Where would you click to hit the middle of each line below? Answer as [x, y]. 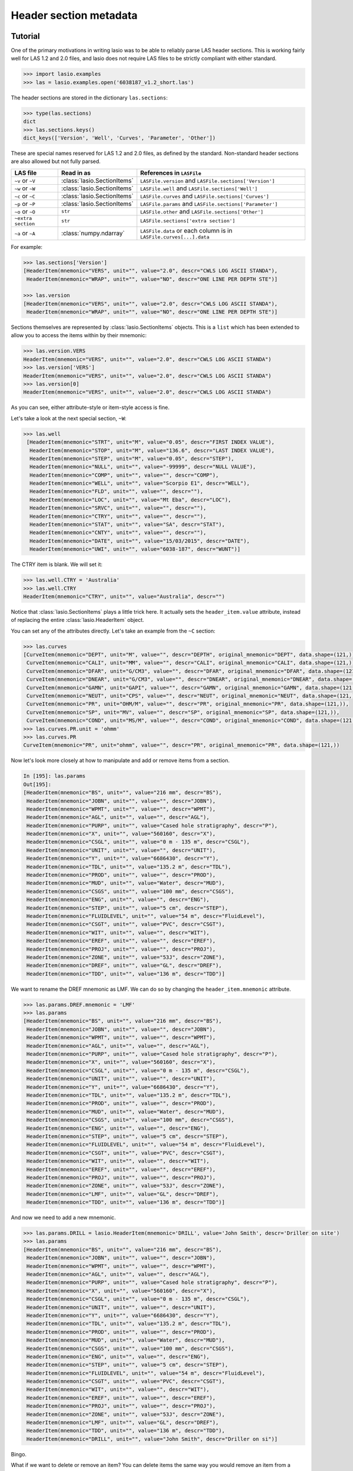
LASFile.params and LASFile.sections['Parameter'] [209, 204]
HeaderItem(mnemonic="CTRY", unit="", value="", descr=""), [118, 516]
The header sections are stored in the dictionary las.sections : [89, 98]
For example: [27, 247]
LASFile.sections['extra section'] [188, 221]
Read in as [76, 172]
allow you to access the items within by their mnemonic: [79, 335]
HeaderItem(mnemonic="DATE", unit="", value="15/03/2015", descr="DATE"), [140, 541]
